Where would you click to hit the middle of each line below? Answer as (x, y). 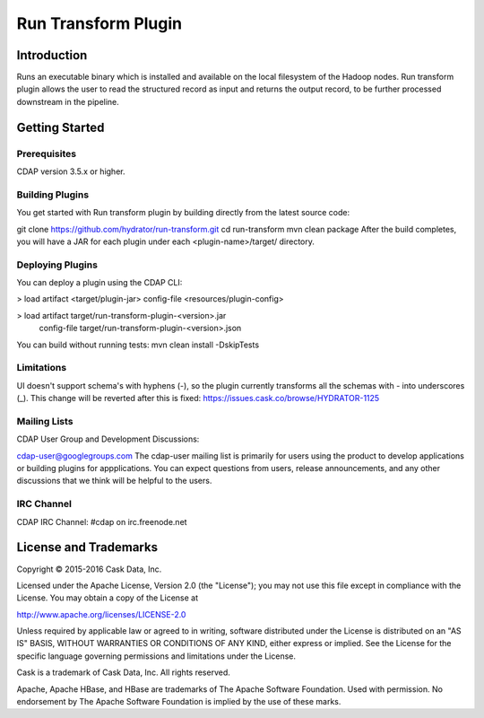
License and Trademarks (87, 547)
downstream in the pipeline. (68, 101)
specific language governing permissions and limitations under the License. (156, 656)
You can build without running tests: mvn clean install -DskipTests (138, 345)
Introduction (52, 55)
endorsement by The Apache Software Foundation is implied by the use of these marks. (179, 702)
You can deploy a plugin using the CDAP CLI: (99, 283)
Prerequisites (46, 153)
